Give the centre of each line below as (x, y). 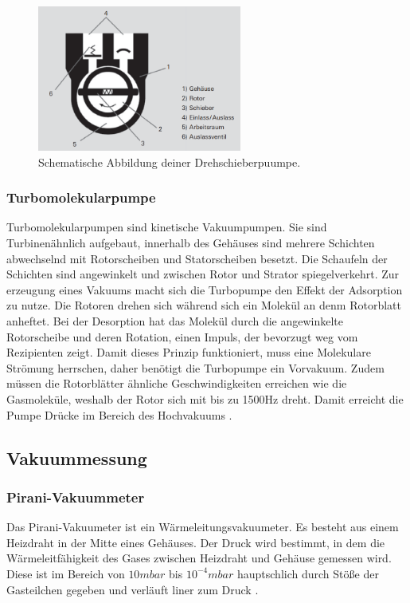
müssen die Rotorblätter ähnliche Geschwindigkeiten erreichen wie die (177, 383)
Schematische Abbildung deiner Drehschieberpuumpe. (170, 162)
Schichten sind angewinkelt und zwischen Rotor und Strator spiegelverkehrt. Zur (203, 274)
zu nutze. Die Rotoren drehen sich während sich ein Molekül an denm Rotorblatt (204, 305)
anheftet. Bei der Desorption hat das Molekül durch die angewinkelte (175, 320)
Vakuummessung (77, 457)
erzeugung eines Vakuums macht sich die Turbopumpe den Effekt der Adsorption (205, 289)
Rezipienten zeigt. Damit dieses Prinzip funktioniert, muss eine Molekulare (189, 352)
